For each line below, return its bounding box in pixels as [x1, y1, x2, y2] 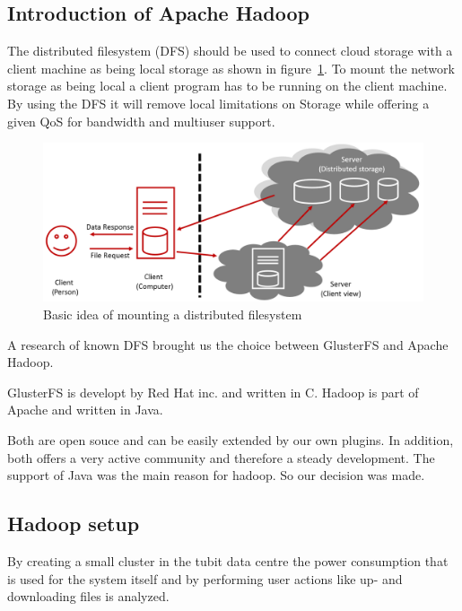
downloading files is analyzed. [7, 587, 170, 606]
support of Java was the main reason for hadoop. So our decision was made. [7, 466, 425, 484]
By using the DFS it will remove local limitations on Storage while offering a [7, 93, 430, 112]
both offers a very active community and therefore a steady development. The [7, 448, 435, 467]
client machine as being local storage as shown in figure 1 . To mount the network [7, 58, 455, 77]
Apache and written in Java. [7, 400, 163, 419]
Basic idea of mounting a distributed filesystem [43, 304, 302, 323]
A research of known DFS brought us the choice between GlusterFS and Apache [7, 335, 449, 354]
